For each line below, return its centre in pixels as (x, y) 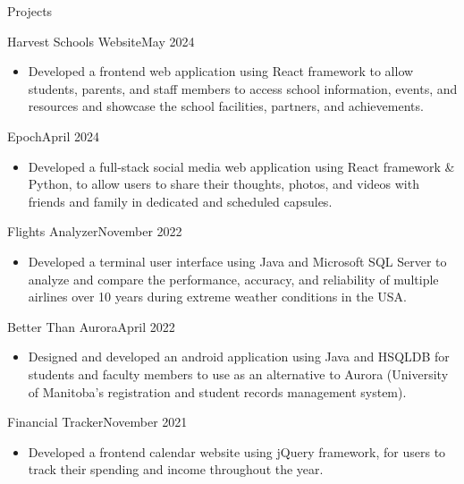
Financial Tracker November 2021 (97, 422)
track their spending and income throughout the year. (176, 469)
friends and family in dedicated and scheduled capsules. (180, 201)
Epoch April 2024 (53, 136)
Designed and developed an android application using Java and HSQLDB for (239, 357)
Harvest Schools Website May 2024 (101, 41)
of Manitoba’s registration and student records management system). (217, 391)
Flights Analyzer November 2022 (95, 231)
